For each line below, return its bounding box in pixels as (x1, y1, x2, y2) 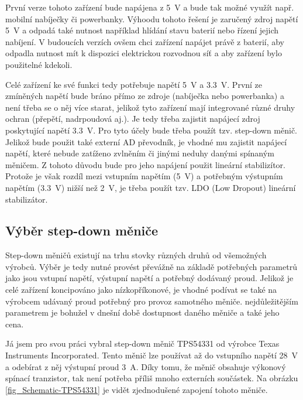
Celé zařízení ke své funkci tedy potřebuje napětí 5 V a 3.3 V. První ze (5, 78, 263, 90)
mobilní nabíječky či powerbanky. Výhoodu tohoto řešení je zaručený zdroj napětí (5, 12, 298, 25)
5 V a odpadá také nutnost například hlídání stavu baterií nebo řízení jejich (5, 24, 279, 36)
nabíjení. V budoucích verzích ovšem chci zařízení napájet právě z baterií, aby (5, 35, 285, 47)
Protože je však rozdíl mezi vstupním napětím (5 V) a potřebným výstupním (5, 170, 283, 182)
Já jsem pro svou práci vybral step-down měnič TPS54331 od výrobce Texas (5, 337, 280, 350)
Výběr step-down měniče (5, 221, 159, 240)
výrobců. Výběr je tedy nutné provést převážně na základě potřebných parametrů (5, 260, 297, 272)
